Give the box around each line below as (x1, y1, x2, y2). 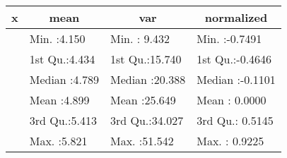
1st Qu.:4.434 (29, 51, 95, 67)
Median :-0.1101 (197, 71, 276, 87)
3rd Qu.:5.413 (29, 112, 97, 128)
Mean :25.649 (110, 92, 176, 108)
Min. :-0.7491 (197, 30, 262, 47)
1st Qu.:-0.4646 (197, 51, 272, 67)
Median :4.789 (29, 71, 99, 87)
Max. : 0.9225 (197, 133, 264, 149)
